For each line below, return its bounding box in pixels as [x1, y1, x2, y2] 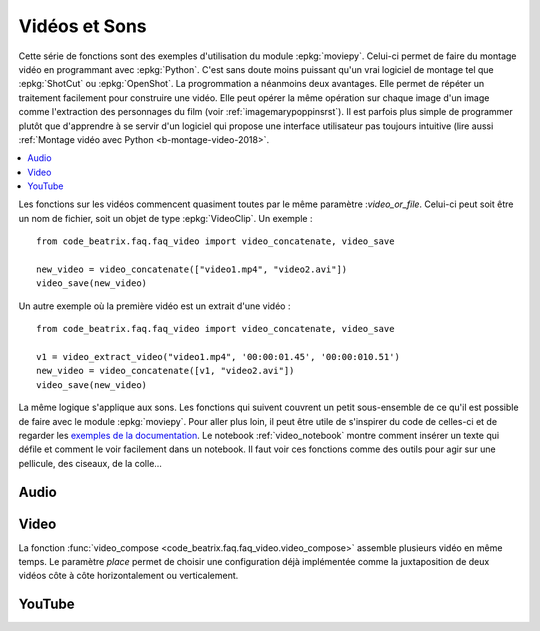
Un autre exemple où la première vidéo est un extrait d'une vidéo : [18, 300, 291, 312]
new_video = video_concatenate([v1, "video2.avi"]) [36, 365, 295, 377]
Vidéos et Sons [18, 15, 147, 37]
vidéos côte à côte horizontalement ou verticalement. [18, 570, 239, 582]
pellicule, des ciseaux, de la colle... [18, 457, 162, 469]
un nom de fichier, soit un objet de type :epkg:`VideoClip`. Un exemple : [18, 212, 313, 224]
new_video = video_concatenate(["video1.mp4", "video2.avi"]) [36, 264, 348, 275]
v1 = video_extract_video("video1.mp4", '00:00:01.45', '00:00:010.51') [36, 351, 400, 362]
